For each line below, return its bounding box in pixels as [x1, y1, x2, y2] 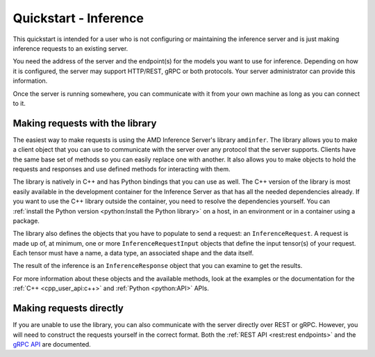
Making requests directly [12, 303, 124, 315]
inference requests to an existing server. [12, 44, 128, 52]
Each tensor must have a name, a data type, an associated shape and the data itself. [12, 249, 254, 257]
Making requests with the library [12, 117, 157, 129]
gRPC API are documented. [12, 340, 92, 348]
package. [12, 216, 40, 225]
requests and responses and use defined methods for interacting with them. [12, 164, 231, 173]
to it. [12, 99, 26, 107]
